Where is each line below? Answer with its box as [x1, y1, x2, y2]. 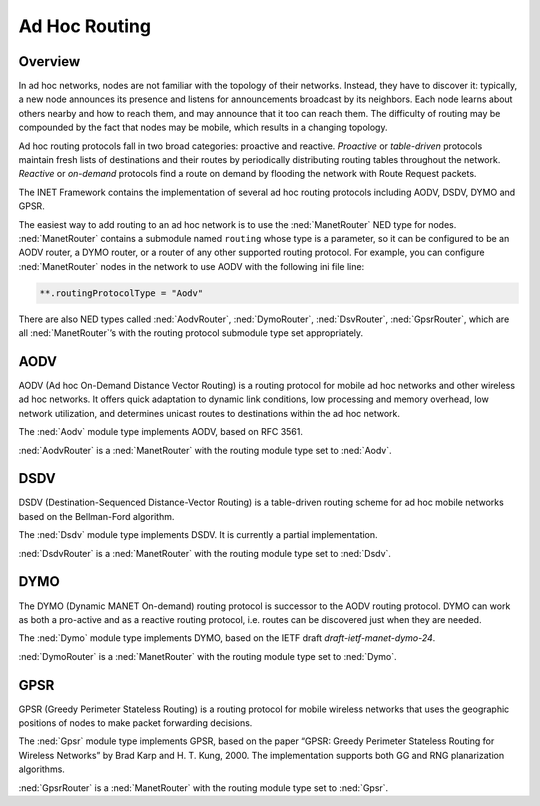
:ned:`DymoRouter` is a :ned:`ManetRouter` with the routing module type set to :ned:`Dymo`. [18, 650, 397, 662]
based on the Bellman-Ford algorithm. [18, 510, 175, 522]
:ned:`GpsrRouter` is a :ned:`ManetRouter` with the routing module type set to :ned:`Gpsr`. [18, 781, 389, 794]
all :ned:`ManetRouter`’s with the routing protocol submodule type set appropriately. [18, 327, 364, 339]
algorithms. [18, 763, 65, 775]
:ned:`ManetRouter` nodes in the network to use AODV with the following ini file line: [18, 260, 365, 272]
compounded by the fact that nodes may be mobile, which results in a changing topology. [18, 121, 388, 134]
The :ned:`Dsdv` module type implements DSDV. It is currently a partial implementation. [18, 529, 379, 541]
